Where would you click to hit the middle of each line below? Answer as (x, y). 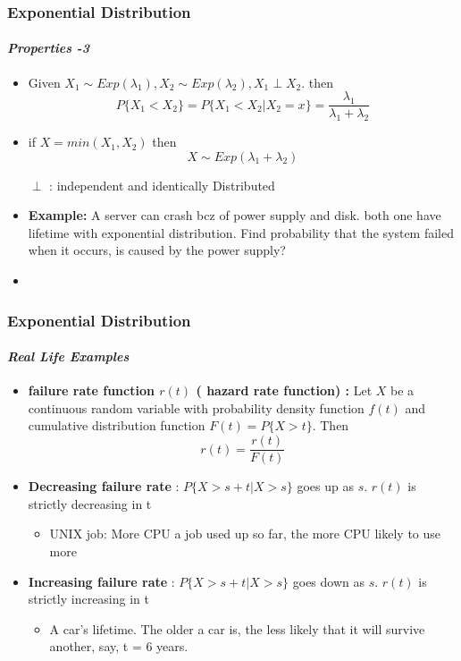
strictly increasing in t (88, 599)
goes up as (325, 486)
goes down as (329, 581)
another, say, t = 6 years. (119, 646)
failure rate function (91, 390)
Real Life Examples (68, 356)
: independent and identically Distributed (162, 185)
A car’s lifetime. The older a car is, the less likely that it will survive (237, 628)
